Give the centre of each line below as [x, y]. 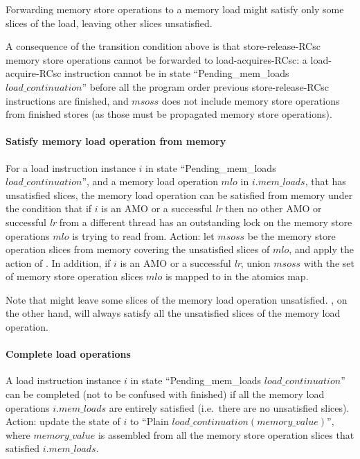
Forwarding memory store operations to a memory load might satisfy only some [175, 9]
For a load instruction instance [71, 167]
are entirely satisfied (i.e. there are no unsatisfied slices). [229, 407]
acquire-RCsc [34, 73]
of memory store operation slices [74, 276]
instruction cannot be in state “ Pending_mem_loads [177, 73]
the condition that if [49, 208]
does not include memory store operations [251, 100]
